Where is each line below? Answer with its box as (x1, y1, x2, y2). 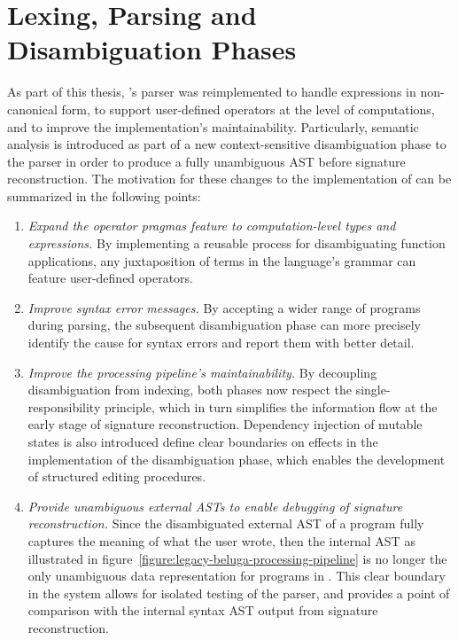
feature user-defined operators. (27, 269, 194, 287)
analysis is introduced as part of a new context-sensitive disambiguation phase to (7, 135, 446, 153)
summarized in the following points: (7, 186, 201, 205)
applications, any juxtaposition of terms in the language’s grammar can (27, 251, 416, 269)
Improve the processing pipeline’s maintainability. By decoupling (27, 363, 377, 381)
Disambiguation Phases (7, 31, 297, 67)
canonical (7, 99, 58, 118)
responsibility (27, 397, 101, 416)
